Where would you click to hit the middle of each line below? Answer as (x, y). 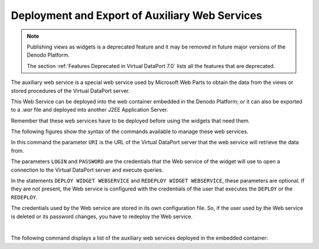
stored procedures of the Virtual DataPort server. (70, 90)
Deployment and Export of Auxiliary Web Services (136, 15)
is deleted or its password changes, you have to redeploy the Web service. (102, 216)
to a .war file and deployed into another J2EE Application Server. (89, 110)
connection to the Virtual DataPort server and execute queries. (87, 170)
